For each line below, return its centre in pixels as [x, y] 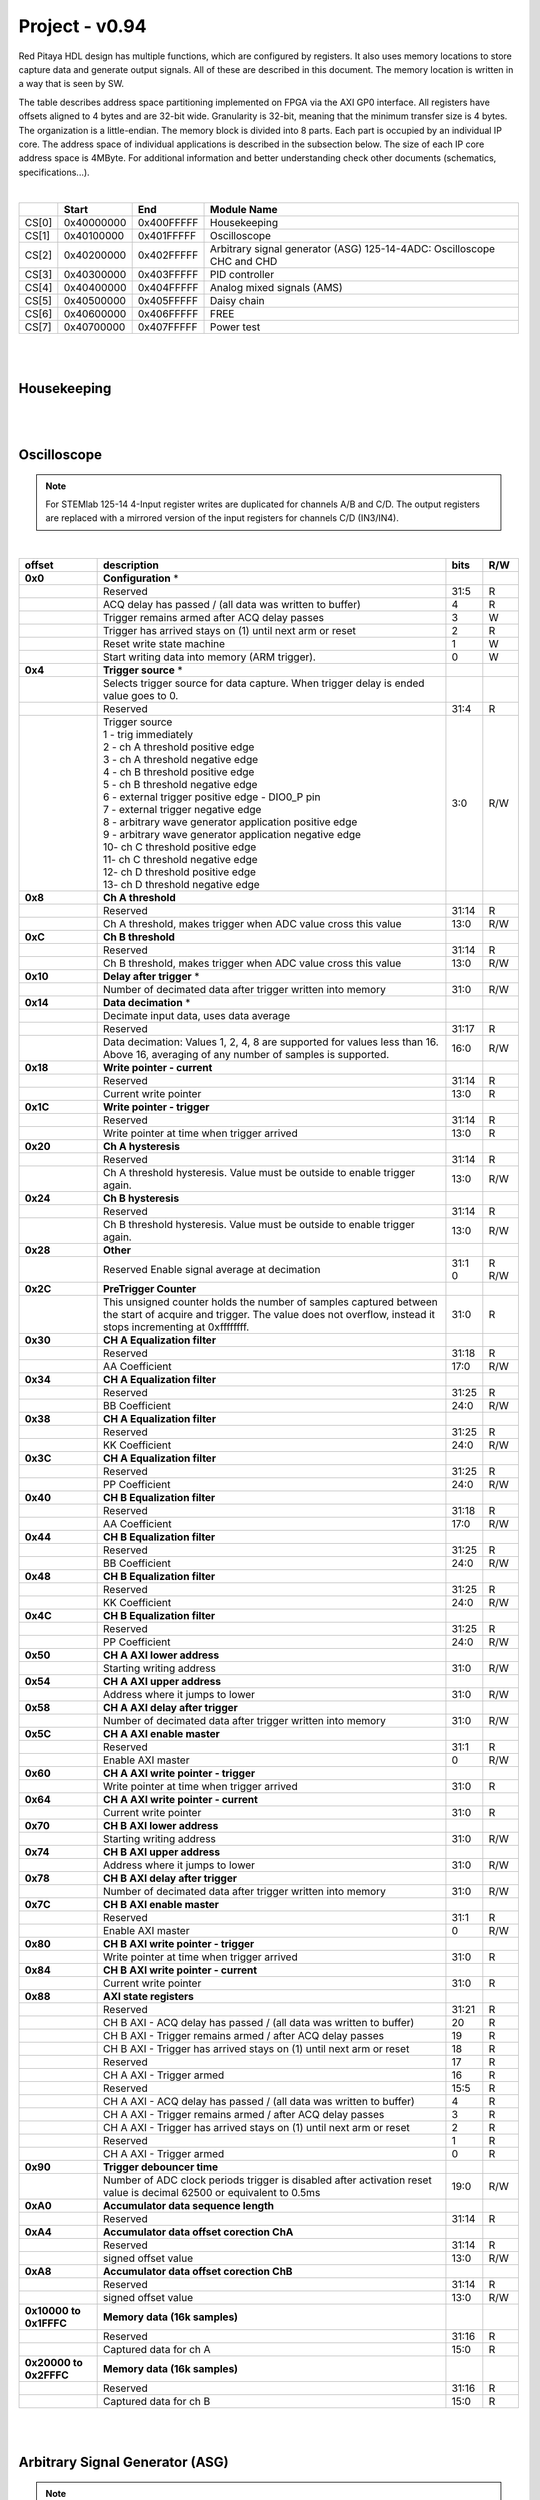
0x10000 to [53, 2311]
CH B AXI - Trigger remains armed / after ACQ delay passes [244, 2036]
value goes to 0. [141, 696]
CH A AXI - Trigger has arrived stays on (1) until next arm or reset [256, 2128]
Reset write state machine [164, 644]
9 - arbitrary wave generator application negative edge [232, 835]
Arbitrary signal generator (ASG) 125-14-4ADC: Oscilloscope [352, 249]
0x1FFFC [45, 2323]
